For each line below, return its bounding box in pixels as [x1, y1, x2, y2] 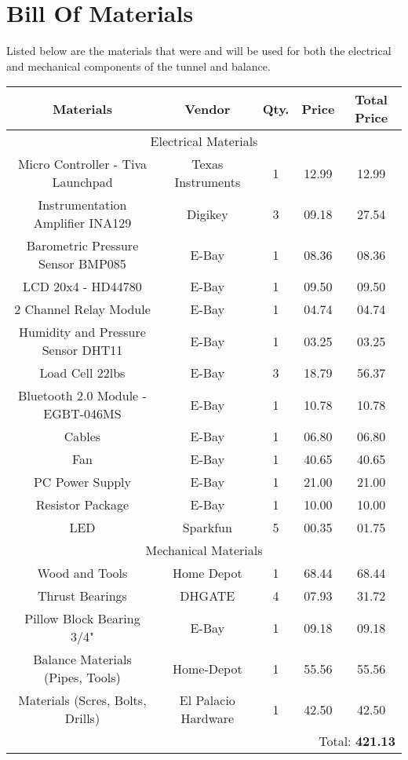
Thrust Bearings [38, 586, 127, 605]
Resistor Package [35, 495, 129, 514]
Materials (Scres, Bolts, [18, 691, 147, 710]
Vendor [184, 99, 231, 118]
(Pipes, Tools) [44, 668, 121, 687]
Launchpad [52, 173, 113, 192]
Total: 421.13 [319, 732, 395, 751]
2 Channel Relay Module [14, 300, 151, 319]
